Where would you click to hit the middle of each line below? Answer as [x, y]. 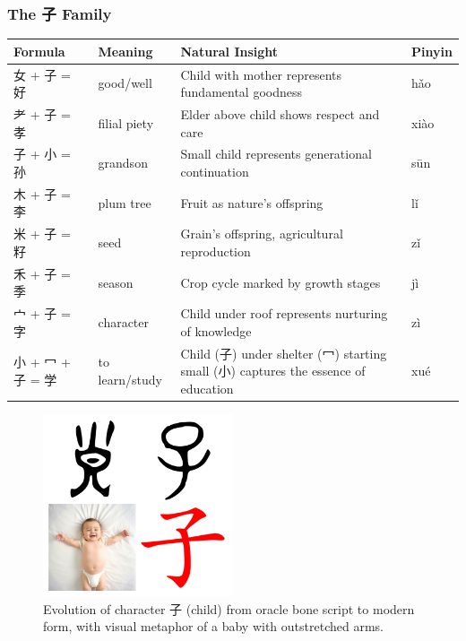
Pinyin [432, 51]
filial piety [126, 122]
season [116, 282]
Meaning [125, 51]
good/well [125, 83]
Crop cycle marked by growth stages [280, 282]
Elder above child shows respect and [280, 114]
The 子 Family [60, 13]
